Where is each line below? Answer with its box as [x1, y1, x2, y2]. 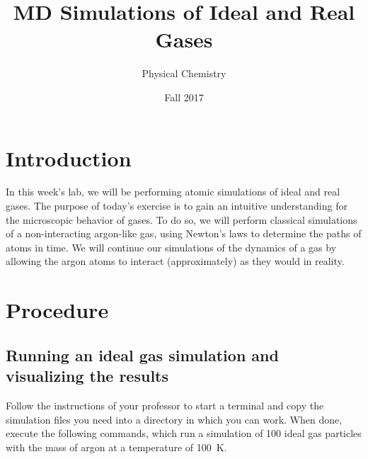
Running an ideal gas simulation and [6, 344, 279, 365]
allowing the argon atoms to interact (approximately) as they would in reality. [6, 254, 345, 268]
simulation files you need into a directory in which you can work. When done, [6, 412, 343, 426]
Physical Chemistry [142, 66, 226, 81]
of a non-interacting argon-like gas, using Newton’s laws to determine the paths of [6, 226, 362, 241]
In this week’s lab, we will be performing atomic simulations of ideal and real [6, 184, 340, 199]
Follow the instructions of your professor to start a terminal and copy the [6, 397, 324, 412]
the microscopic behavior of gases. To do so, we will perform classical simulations [6, 212, 357, 227]
